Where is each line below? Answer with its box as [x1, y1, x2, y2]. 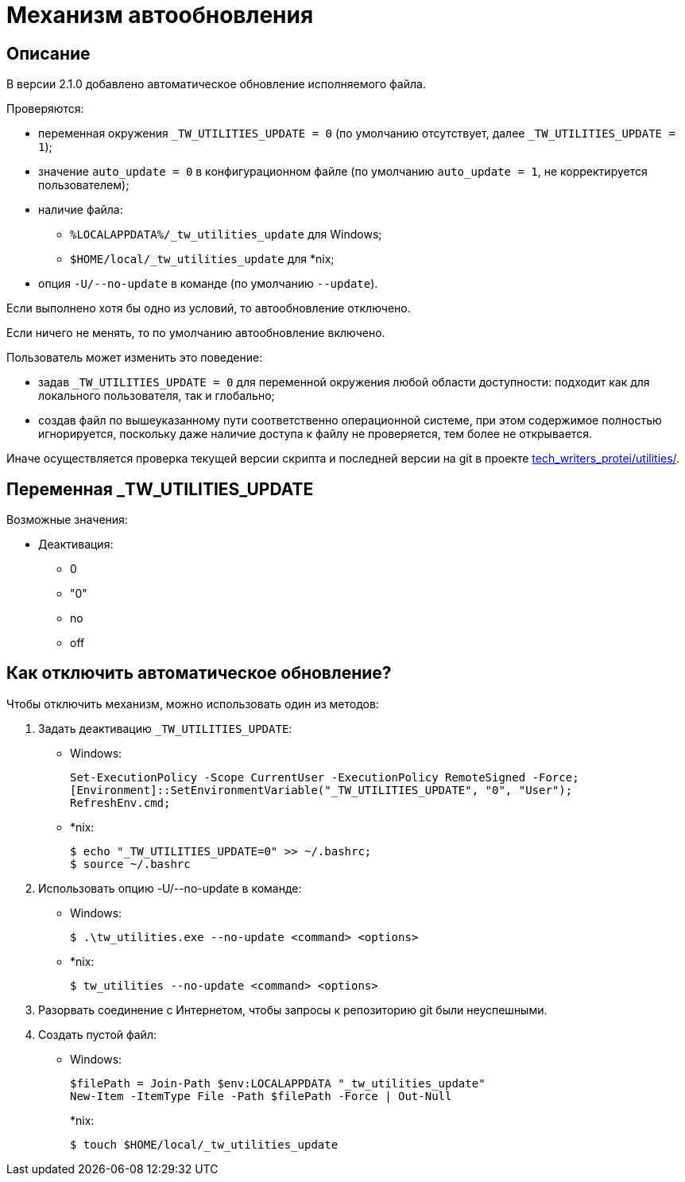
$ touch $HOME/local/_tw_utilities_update [70, 1137, 339, 1151]
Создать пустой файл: [38, 1027, 157, 1041]
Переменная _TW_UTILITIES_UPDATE [6, 479, 314, 499]
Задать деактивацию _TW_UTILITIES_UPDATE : [38, 721, 292, 735]
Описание [6, 43, 91, 64]
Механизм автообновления [6, 2, 314, 29]
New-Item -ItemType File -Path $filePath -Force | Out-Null [70, 1089, 452, 1103]
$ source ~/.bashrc [70, 857, 191, 870]
